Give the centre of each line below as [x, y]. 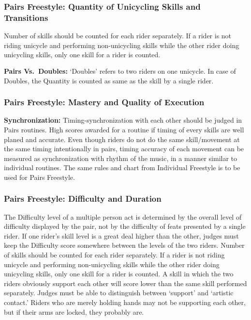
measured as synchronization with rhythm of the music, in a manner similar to [121, 158]
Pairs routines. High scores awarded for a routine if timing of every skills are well [124, 129]
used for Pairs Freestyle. [39, 177]
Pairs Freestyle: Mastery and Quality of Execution [104, 102]
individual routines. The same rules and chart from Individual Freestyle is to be [122, 168]
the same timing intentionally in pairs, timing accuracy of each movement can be [124, 149]
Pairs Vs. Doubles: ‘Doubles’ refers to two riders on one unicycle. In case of [120, 71]
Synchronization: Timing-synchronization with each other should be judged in [123, 120]
